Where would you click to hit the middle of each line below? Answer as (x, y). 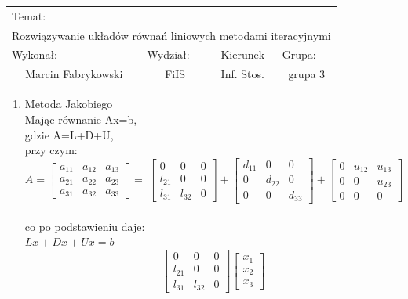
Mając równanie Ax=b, (81, 119)
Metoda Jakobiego (69, 104)
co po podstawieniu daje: (85, 226)
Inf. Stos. (242, 74)
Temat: (29, 15)
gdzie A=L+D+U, (69, 134)
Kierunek (243, 54)
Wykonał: (35, 54)
